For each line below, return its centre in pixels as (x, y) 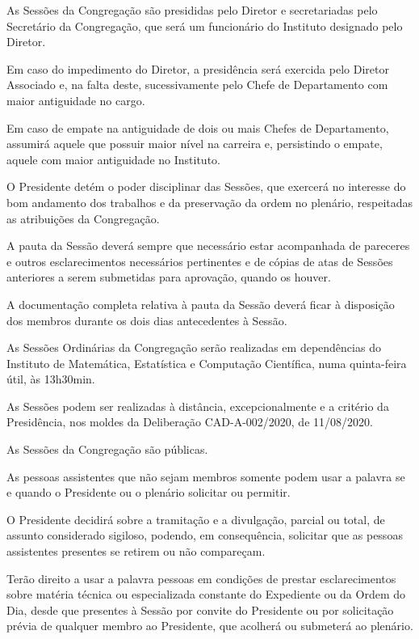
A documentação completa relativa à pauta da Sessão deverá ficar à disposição (201, 304)
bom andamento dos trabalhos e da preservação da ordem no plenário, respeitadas (210, 202)
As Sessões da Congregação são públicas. (107, 449)
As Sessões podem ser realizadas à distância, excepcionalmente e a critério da (198, 406)
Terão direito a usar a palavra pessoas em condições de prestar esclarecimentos (201, 578)
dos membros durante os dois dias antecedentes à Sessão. (147, 320)
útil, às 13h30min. (51, 379)
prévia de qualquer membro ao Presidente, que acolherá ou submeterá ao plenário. (210, 626)
